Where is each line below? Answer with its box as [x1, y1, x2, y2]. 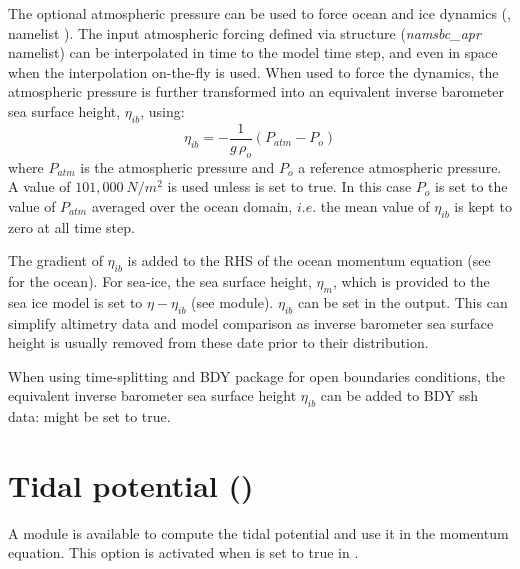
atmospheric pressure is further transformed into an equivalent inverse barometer [8, 81, 504, 102]
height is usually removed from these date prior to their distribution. [8, 332, 429, 353]
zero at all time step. [8, 216, 135, 237]
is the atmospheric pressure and [80, 156, 275, 177]
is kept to [454, 195, 512, 216]
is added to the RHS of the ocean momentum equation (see [127, 250, 491, 271]
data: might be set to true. [8, 406, 171, 427]
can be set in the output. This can [297, 291, 508, 312]
